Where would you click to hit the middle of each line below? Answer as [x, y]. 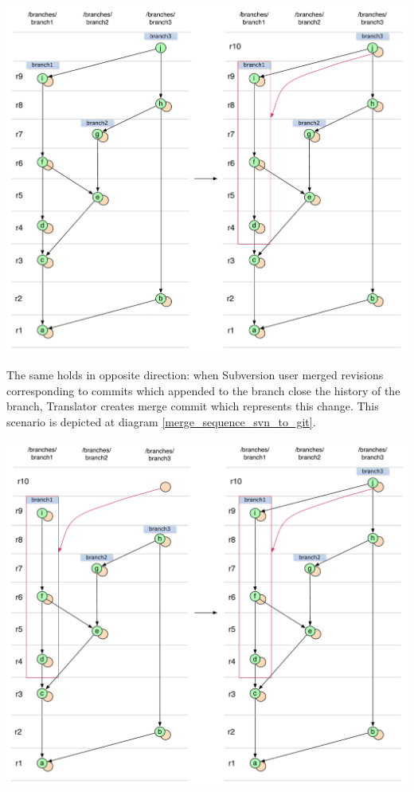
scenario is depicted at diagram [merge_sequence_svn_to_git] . [161, 421]
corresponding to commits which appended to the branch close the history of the [203, 390]
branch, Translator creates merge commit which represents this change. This [193, 406]
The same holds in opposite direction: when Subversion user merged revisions [195, 375]
